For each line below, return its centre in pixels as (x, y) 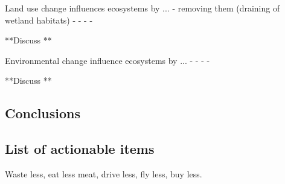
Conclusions (43, 113)
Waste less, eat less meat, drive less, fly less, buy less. (104, 173)
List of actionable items (80, 149)
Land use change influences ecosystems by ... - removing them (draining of (142, 8)
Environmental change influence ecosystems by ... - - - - (107, 60)
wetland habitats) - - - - (49, 20)
